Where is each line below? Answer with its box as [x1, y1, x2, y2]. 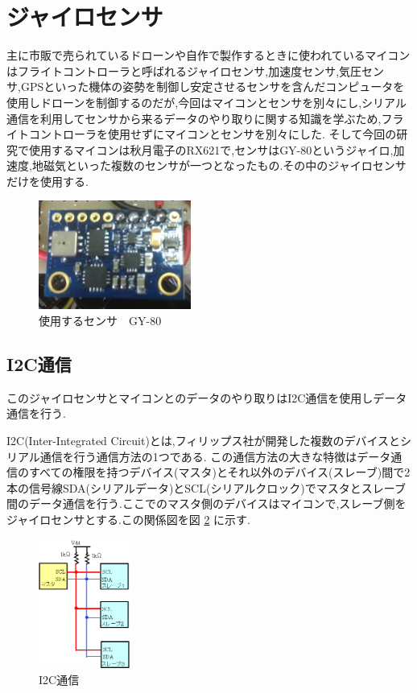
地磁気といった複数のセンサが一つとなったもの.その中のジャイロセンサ [31, 157, 407, 174]
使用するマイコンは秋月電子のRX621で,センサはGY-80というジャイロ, [28, 141, 394, 158]
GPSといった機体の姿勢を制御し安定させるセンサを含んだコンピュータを [20, 78, 405, 95]
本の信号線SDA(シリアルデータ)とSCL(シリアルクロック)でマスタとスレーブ [6, 479, 406, 496]
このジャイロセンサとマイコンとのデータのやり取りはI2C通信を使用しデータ [6, 389, 407, 406]
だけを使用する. [6, 172, 89, 189]
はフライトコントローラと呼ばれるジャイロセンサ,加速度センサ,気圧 [6, 62, 362, 79]
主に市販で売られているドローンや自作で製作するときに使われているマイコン [6, 47, 411, 64]
